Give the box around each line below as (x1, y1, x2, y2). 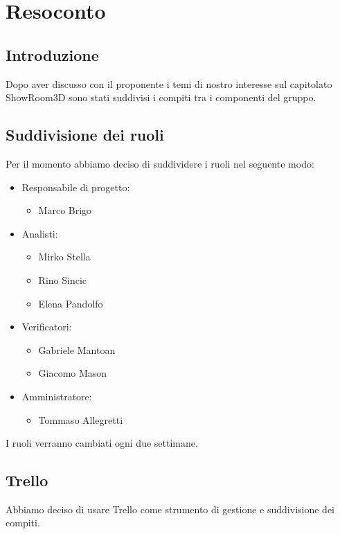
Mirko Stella (38, 249, 91, 264)
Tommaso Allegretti (38, 412, 123, 427)
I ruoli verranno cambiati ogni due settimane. (6, 436, 198, 450)
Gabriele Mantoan (38, 342, 116, 357)
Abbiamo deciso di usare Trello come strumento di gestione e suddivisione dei (6, 501, 334, 516)
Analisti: (21, 226, 58, 240)
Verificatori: (21, 319, 72, 334)
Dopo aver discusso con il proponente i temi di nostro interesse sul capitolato (6, 76, 332, 91)
